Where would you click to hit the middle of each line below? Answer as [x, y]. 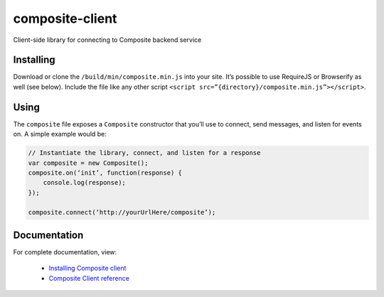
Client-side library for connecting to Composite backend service [107, 40]
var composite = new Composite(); [88, 163]
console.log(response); [84, 183]
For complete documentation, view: [65, 252]
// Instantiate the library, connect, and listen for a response [144, 153]
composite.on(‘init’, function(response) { [105, 173]
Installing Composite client [87, 268]
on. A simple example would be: [60, 134]
